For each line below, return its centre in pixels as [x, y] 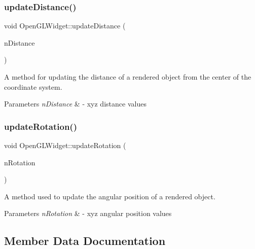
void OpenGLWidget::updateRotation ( [65, 145]
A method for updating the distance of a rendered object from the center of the [128, 77]
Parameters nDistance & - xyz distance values [75, 104]
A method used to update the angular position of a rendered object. [110, 196]
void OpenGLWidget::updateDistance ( [65, 26]
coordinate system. [33, 86]
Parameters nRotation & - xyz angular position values [88, 213]
